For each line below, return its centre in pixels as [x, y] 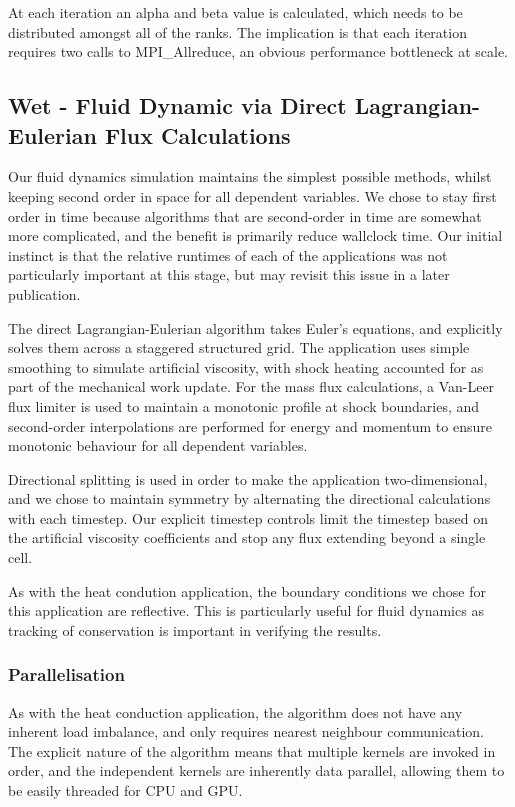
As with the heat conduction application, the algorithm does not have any [235, 711]
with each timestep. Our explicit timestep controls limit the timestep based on [248, 517]
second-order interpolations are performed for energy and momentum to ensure [250, 425]
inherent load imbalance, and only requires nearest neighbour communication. [246, 731]
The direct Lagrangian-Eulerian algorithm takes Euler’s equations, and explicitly [255, 327]
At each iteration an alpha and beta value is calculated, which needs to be [235, 12]
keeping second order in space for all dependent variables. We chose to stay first [252, 195]
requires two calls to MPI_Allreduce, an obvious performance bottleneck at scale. [258, 51]
